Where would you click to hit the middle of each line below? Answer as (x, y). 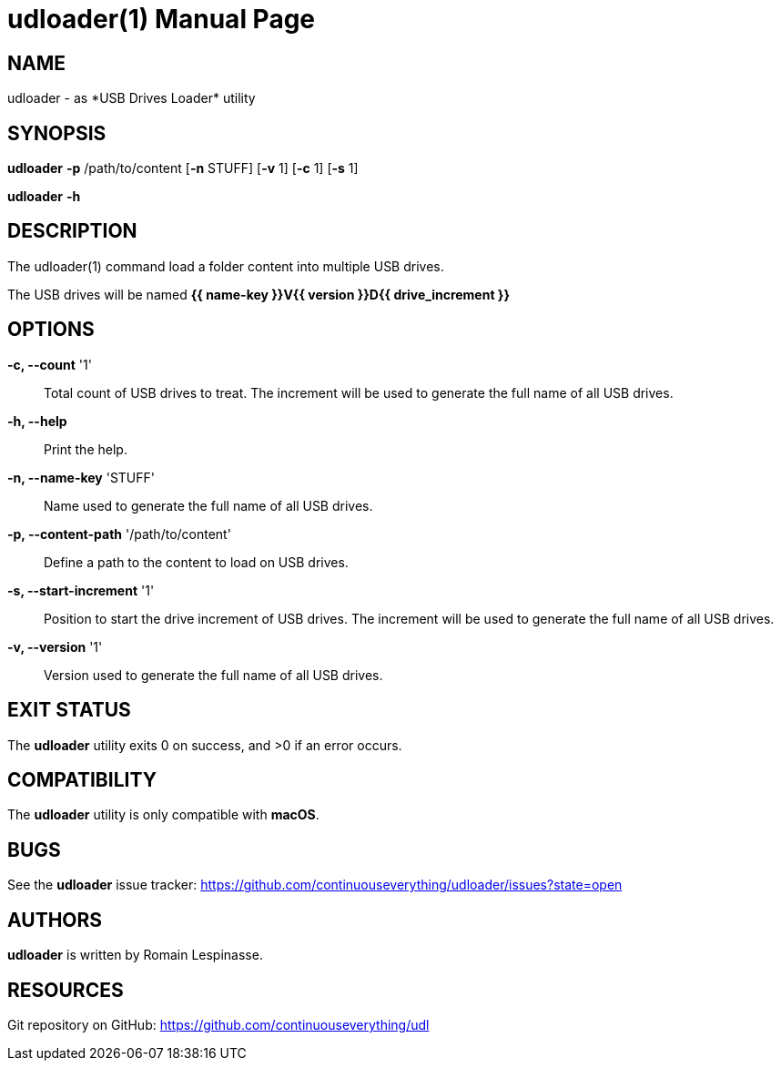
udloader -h (44, 197)
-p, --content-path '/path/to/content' (119, 534)
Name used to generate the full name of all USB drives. (208, 505)
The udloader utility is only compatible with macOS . (163, 815)
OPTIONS (51, 330)
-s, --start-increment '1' (81, 590)
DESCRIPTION (72, 231)
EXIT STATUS (69, 710)
